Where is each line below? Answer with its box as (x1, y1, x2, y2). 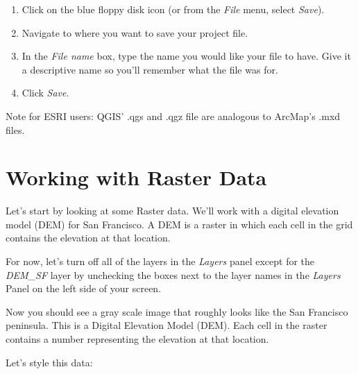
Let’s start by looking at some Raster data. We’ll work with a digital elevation (6, 203, 339, 218)
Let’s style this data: (6, 355, 93, 369)
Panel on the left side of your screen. (6, 281, 162, 296)
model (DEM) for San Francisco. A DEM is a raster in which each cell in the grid (6, 216, 353, 231)
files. (6, 122, 25, 137)
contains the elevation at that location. (6, 230, 171, 245)
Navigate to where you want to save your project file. (22, 25, 248, 40)
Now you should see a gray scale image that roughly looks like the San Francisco (6, 304, 348, 318)
